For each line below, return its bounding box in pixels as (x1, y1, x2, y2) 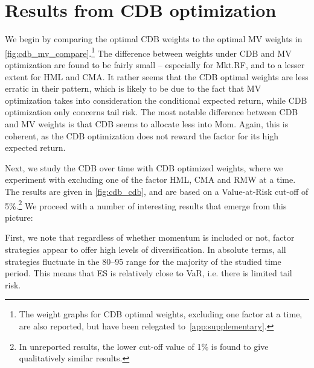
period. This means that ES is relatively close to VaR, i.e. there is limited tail (5, 267, 292, 279)
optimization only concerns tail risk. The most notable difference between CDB (5, 106, 298, 118)
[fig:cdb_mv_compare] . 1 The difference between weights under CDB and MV (5, 45, 292, 59)
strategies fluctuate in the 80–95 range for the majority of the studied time (5, 255, 281, 267)
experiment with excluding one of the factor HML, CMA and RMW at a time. (5, 173, 296, 186)
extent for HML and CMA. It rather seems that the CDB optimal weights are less (5, 70, 309, 83)
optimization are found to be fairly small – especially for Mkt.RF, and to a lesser (5, 58, 305, 71)
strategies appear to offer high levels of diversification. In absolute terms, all (5, 243, 286, 255)
